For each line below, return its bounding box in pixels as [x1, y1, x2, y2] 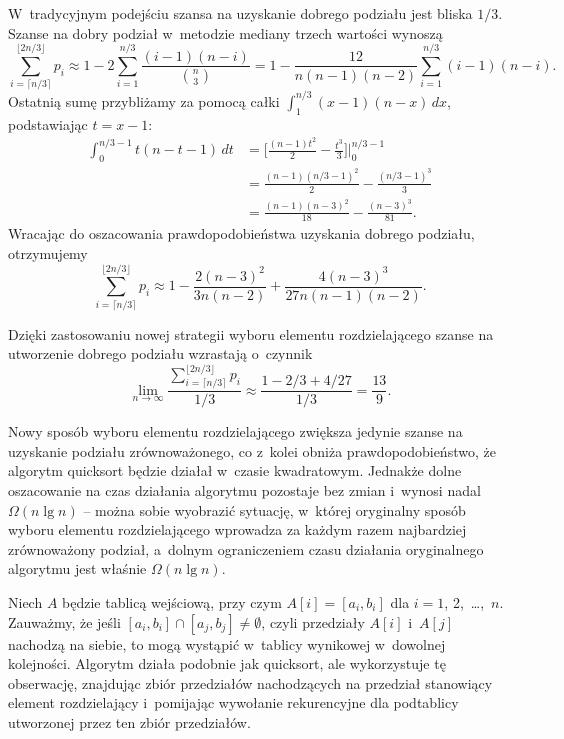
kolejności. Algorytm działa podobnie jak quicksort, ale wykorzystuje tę [8, 653, 446, 674]
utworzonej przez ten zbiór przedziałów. [8, 711, 251, 732]
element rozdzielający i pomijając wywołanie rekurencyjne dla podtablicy [8, 692, 459, 713]
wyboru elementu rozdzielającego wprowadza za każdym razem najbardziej [8, 519, 467, 540]
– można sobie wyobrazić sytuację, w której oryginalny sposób [83, 499, 466, 520]
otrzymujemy [8, 243, 88, 264]
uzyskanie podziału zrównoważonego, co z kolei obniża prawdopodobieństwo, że [8, 440, 496, 461]
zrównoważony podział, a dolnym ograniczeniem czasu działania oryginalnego [8, 538, 484, 559]
